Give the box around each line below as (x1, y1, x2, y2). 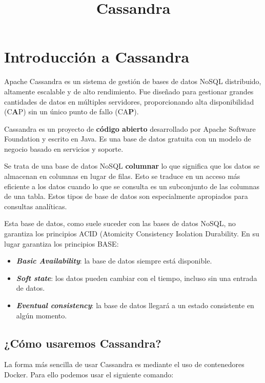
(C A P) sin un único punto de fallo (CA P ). (4, 106, 139, 117)
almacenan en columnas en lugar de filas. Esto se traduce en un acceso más (4, 171, 240, 182)
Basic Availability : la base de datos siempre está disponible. (16, 255, 212, 266)
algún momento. (16, 310, 67, 320)
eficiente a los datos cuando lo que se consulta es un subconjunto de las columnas (4, 180, 259, 191)
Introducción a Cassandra (4, 46, 190, 67)
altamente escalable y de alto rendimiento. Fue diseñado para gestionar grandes (4, 86, 254, 96)
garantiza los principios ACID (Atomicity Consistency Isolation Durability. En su (4, 228, 259, 239)
